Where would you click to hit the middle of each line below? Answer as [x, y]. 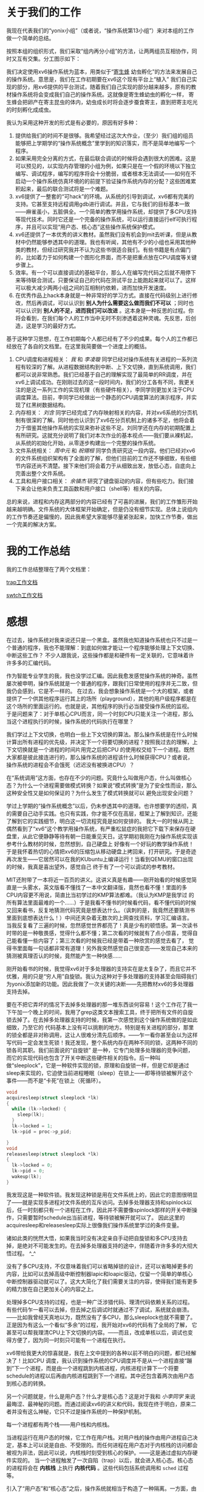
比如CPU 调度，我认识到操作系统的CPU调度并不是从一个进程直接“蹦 [107, 1361]
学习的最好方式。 [58, 326]
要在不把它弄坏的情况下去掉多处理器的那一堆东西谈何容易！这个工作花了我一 [102, 1004]
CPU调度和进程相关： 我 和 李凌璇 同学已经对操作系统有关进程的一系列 [104, 359]
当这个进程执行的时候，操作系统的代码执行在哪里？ [70, 721]
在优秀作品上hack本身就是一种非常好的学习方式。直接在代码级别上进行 [104, 295]
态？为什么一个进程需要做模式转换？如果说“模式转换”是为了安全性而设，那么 [102, 785]
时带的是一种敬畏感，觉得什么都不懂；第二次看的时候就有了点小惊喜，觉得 [99, 933]
